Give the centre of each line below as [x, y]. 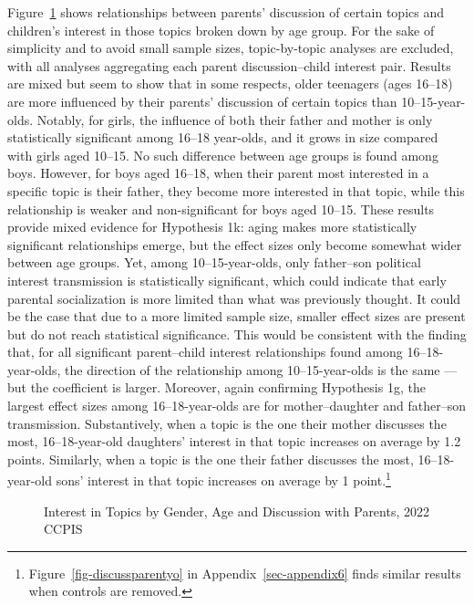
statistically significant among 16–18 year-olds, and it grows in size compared [223, 137]
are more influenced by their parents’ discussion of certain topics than [202, 101]
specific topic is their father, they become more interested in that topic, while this [236, 190]
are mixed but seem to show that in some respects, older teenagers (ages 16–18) [230, 83]
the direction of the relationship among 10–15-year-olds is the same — [261, 369]
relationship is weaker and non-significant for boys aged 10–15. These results [221, 209]
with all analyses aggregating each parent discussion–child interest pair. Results [229, 65]
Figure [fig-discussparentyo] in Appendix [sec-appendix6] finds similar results [245, 573]
